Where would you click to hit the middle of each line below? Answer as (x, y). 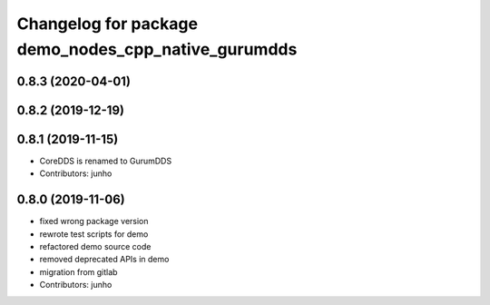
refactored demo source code (95, 246)
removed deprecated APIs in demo (104, 260)
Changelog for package (108, 24)
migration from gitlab (78, 271)
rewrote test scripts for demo (94, 234)
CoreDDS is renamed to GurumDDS (106, 161)
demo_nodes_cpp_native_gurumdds (157, 49)
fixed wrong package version (94, 221)
